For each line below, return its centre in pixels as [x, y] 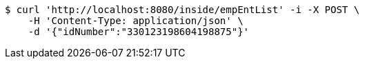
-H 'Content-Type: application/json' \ [136, 21]
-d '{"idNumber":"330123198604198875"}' [139, 32]
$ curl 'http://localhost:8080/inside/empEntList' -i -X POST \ [182, 10]
